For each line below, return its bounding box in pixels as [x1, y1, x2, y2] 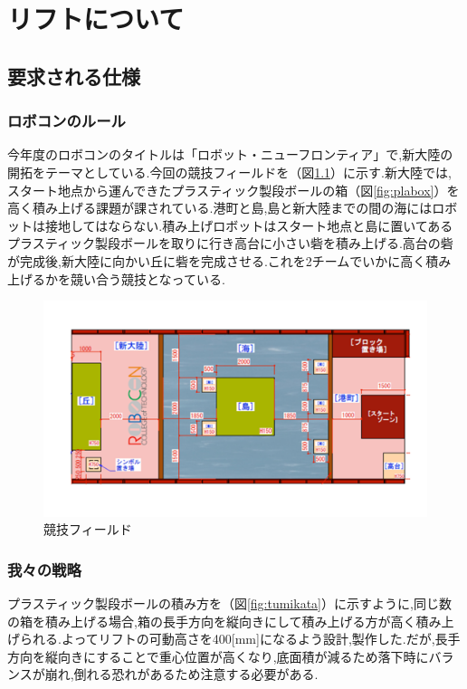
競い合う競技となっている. [70, 269, 225, 288]
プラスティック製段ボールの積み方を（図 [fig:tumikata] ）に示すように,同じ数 [7, 594, 452, 613]
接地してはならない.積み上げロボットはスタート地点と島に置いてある [44, 215, 453, 234]
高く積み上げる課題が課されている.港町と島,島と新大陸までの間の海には [7, 198, 433, 217]
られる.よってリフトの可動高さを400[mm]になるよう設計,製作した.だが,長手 [19, 629, 461, 648]
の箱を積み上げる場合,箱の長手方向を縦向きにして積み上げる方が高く [7, 611, 416, 630]
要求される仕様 [7, 62, 140, 90]
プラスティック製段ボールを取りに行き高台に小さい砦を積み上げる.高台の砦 [7, 234, 453, 253]
